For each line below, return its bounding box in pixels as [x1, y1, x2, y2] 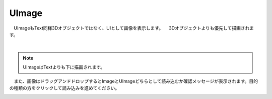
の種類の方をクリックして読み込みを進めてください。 [9, 85, 120, 91]
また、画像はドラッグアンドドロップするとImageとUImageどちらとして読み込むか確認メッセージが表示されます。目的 [13, 78, 258, 84]
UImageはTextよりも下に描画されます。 [23, 64, 105, 70]
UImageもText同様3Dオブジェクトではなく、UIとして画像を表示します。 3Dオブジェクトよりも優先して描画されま [13, 25, 254, 31]
